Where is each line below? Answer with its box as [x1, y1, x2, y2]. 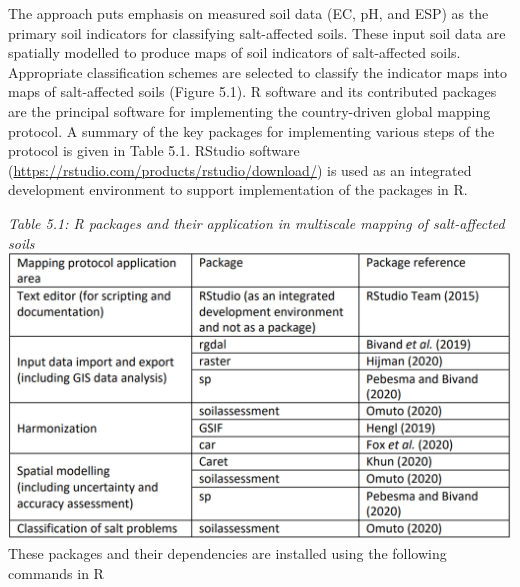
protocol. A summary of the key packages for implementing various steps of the [8, 120, 495, 141]
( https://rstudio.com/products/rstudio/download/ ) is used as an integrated [8, 159, 472, 180]
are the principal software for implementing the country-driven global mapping [8, 100, 491, 121]
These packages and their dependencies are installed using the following [8, 543, 447, 564]
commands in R [8, 562, 104, 583]
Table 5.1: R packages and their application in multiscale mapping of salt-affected [8, 212, 505, 233]
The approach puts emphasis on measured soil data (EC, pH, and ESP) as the [8, 3, 489, 23]
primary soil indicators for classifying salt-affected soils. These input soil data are [8, 22, 506, 43]
